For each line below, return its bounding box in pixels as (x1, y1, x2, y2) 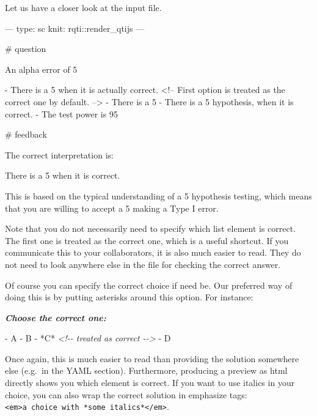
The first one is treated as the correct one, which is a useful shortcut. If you (5, 234, 289, 247)
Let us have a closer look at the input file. (5, 1, 162, 13)
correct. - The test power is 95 (5, 107, 118, 120)
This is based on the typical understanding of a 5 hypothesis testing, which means (5, 189, 312, 202)
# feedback (5, 128, 47, 141)
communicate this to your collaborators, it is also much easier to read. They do (5, 246, 301, 259)
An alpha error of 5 (5, 62, 78, 75)
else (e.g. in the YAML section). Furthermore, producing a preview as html (5, 364, 288, 377)
